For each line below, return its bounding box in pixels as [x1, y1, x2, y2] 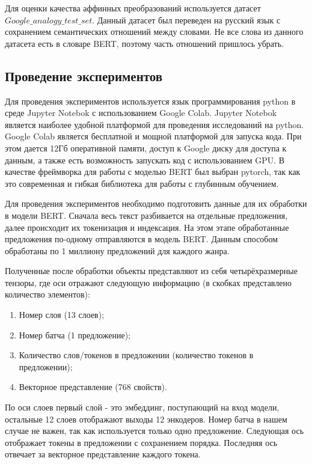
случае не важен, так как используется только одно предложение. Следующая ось [5, 424, 304, 437]
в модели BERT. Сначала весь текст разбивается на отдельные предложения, [5, 209, 288, 221]
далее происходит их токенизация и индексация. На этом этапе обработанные [5, 221, 289, 233]
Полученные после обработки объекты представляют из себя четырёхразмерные [5, 264, 298, 277]
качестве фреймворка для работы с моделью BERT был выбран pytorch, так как [5, 165, 301, 178]
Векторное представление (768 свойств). [19, 380, 167, 393]
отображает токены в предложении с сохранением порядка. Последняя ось [5, 436, 278, 448]
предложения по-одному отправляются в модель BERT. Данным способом [5, 233, 278, 245]
